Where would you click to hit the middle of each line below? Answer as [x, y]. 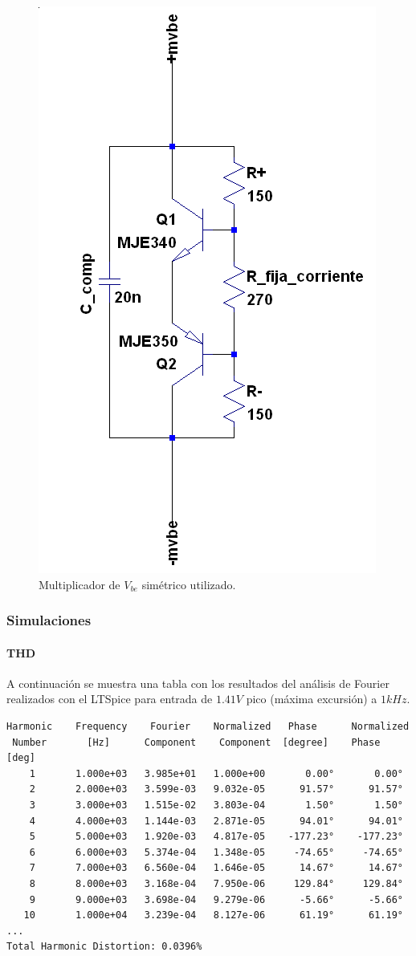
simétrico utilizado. [189, 584]
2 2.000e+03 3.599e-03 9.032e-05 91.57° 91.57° [216, 789]
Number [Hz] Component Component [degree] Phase [196, 742]
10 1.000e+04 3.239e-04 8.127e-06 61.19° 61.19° [213, 915]
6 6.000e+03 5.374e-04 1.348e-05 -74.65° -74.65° [216, 852]
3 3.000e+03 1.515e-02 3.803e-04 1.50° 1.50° [216, 805]
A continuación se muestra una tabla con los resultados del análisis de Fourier [198, 683]
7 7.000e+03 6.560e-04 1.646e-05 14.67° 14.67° [216, 868]
